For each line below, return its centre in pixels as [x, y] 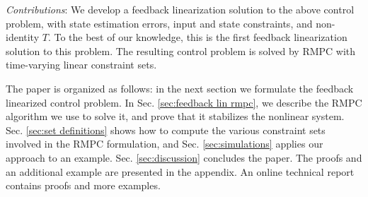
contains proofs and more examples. [83, 185]
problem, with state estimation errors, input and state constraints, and [159, 23]
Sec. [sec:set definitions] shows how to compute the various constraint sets [166, 130]
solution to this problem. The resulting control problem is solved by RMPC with [181, 50]
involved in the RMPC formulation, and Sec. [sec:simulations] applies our [165, 144]
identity [23, 37]
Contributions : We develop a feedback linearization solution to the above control [180, 9]
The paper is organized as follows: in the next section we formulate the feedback [180, 88]
